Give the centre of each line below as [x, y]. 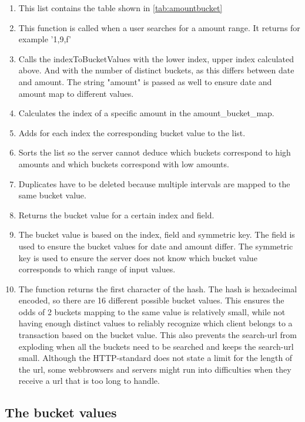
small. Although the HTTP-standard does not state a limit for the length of [155, 358]
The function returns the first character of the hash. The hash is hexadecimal [158, 288]
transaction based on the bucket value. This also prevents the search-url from [157, 335]
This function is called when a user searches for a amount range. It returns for [159, 27]
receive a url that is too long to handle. [89, 381]
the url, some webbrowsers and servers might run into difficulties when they [155, 369]
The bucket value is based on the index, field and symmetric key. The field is [157, 234]
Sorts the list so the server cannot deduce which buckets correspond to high [155, 152]
